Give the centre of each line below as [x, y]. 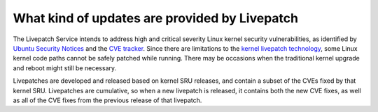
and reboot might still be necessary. [65, 68]
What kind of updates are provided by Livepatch [156, 18]
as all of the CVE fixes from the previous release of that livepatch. [107, 100]
